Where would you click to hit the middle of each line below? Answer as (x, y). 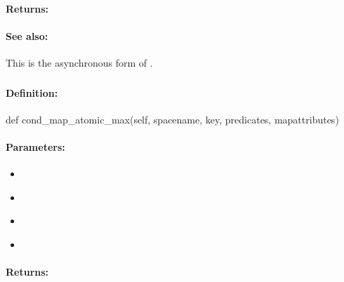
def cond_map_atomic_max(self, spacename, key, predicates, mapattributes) (172, 119)
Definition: (32, 92)
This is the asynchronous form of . (79, 62)
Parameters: (35, 146)
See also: (27, 35)
